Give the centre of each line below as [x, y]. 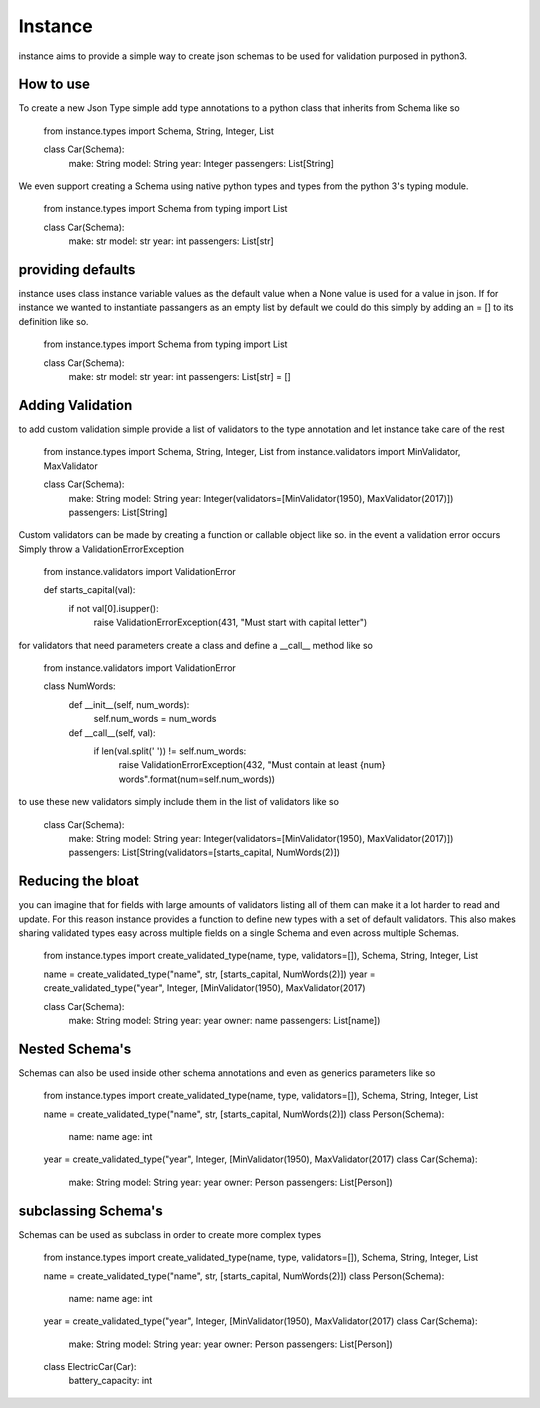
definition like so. [53, 321]
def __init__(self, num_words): [129, 704]
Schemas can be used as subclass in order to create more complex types [170, 1234]
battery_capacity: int [110, 1381]
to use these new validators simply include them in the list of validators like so [179, 802]
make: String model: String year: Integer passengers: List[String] [201, 163]
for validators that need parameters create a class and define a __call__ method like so [196, 645]
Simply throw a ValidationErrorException [101, 549]
